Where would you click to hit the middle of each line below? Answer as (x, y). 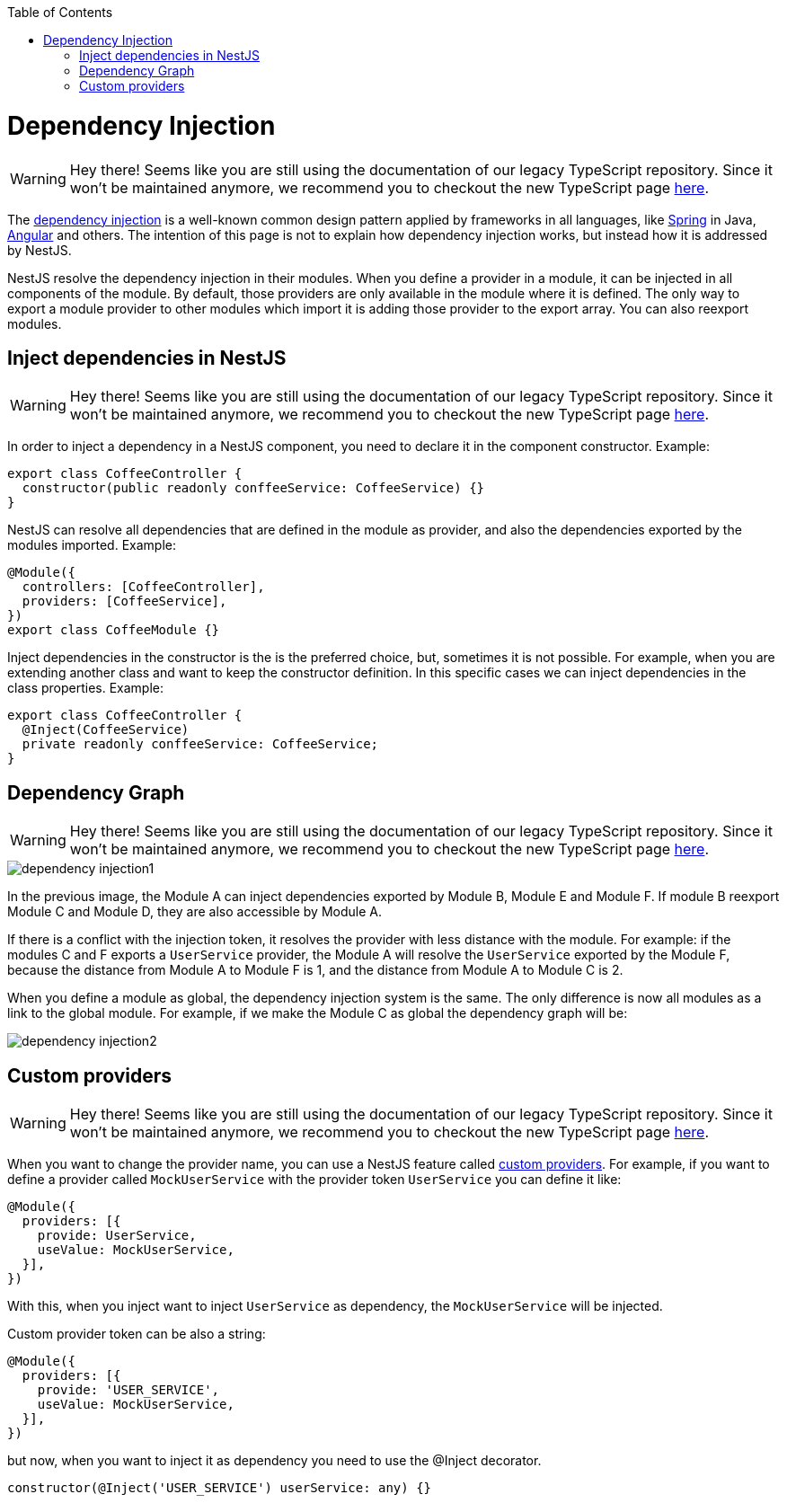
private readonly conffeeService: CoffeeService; (200, 744)
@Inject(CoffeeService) (106, 730)
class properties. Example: (86, 688)
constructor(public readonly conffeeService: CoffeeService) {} (253, 488)
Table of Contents (60, 12)
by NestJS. (40, 250)
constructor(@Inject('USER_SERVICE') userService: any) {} (220, 1488)
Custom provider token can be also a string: (137, 1334)
